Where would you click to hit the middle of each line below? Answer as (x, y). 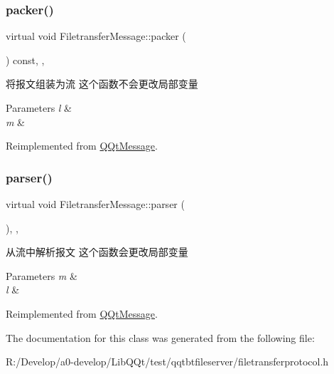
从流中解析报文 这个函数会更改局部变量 (97, 252)
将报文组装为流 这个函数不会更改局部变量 (102, 84)
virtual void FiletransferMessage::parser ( (95, 204)
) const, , (25, 59)
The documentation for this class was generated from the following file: (160, 337)
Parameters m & (42, 275)
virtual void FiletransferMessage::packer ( (96, 36)
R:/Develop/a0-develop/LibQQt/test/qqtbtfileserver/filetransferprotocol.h (167, 362)
